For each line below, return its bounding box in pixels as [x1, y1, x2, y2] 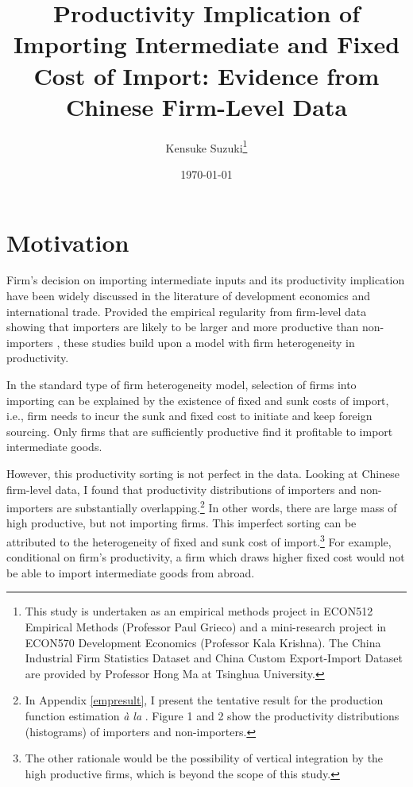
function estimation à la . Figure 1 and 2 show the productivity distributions [25, 708, 399, 724]
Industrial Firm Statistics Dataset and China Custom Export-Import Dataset [25, 650, 403, 666]
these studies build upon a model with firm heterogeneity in [64, 334, 355, 350]
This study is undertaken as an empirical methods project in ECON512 [25, 603, 373, 619]
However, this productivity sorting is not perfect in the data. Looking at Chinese [6, 465, 399, 481]
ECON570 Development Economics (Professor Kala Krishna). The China [25, 634, 381, 650]
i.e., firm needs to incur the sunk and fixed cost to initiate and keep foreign [6, 407, 372, 424]
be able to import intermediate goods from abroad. [6, 564, 255, 581]
